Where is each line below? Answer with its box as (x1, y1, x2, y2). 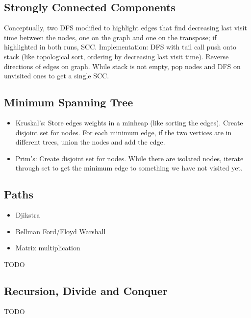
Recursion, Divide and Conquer (4, 283, 168, 298)
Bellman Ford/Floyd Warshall (15, 226, 106, 236)
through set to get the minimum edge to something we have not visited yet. (15, 163, 243, 173)
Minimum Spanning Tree (4, 95, 133, 110)
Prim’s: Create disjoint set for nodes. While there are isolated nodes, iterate (15, 153, 244, 163)
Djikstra (15, 210, 40, 220)
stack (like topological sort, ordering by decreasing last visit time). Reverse (4, 51, 229, 61)
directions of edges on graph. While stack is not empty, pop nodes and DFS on (4, 61, 241, 71)
